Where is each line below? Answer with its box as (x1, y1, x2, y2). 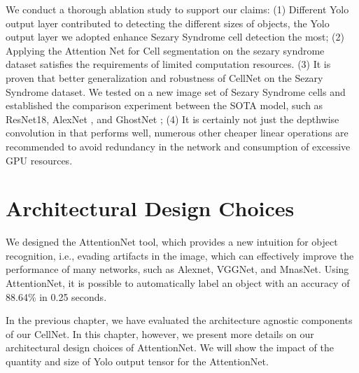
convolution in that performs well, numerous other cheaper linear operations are (6, 125, 349, 140)
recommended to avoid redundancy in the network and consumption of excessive (6, 139, 351, 153)
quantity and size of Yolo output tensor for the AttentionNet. (6, 354, 269, 368)
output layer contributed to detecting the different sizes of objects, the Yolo (6, 15, 330, 30)
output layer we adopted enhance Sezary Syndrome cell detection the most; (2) (6, 29, 344, 44)
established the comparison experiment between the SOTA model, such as (6, 98, 323, 113)
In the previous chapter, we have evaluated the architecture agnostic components (6, 313, 353, 328)
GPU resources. (6, 153, 73, 167)
